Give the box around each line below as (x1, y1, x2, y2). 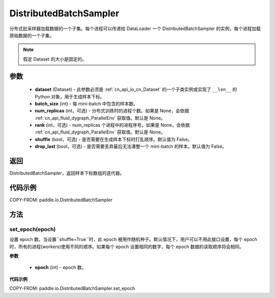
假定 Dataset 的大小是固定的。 (23, 56, 87, 62)
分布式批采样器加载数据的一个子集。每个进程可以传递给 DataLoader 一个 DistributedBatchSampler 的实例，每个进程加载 (9, 25, 261, 32)
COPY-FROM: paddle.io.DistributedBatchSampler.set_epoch (9, 285, 135, 291)
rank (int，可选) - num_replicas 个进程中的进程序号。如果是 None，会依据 (35, 122, 190, 128)
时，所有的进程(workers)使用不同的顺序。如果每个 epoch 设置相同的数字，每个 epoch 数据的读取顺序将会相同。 (9, 243, 244, 250)
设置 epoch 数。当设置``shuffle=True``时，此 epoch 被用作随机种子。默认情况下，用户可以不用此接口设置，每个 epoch (9, 236, 257, 242)
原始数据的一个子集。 (9, 32, 54, 38)
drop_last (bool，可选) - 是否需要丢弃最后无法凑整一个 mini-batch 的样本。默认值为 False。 (35, 143, 227, 150)
